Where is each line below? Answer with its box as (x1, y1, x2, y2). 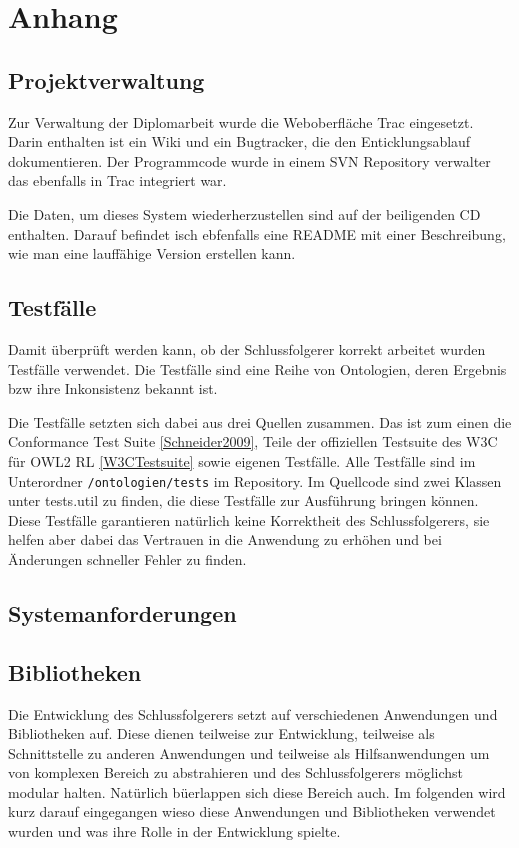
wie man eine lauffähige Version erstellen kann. (8, 243, 296, 264)
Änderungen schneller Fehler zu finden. (8, 548, 247, 569)
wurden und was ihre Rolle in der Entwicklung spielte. (8, 821, 341, 842)
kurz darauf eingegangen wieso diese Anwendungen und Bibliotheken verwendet (8, 801, 496, 822)
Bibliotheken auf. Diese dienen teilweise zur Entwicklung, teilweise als (8, 723, 435, 744)
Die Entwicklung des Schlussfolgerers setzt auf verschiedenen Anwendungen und (8, 703, 498, 724)
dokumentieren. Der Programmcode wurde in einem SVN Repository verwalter (8, 150, 491, 171)
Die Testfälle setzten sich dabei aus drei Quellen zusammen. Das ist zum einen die (8, 411, 512, 432)
